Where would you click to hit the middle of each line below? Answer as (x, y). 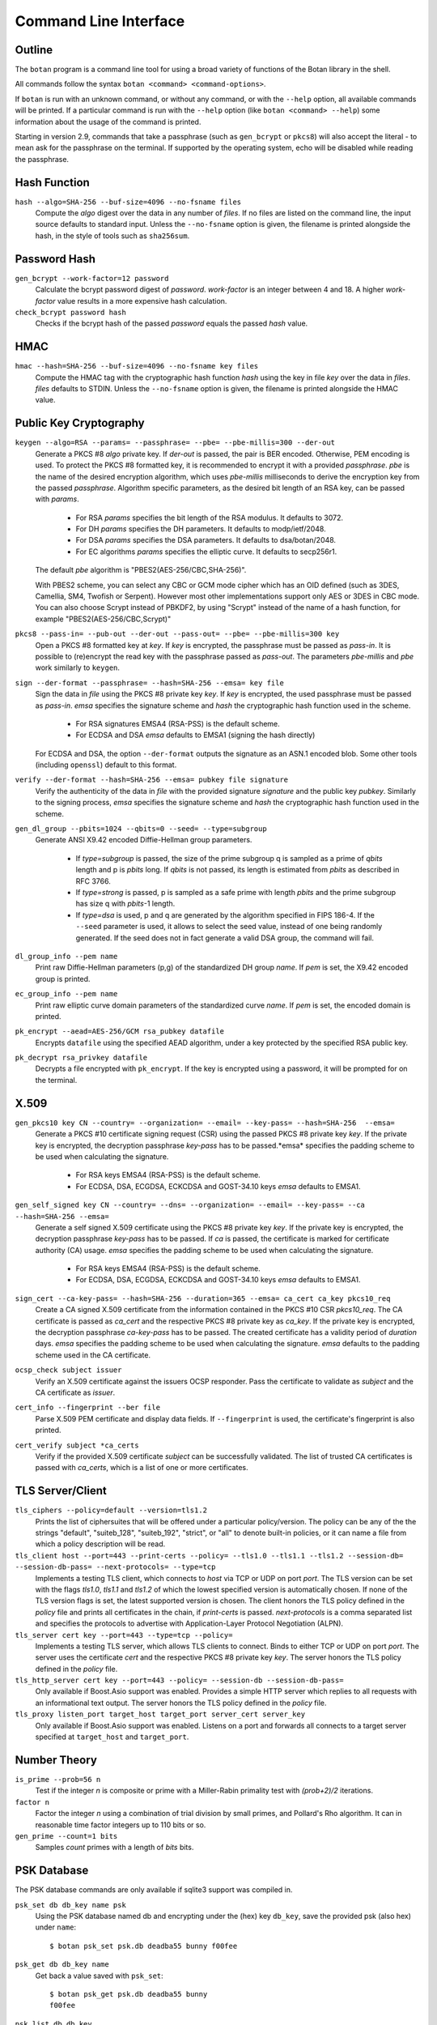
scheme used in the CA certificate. (93, 1355)
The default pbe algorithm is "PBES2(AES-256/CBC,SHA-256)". (141, 570)
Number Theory (56, 1760)
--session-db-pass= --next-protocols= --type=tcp (115, 1567)
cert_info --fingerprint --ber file (88, 1408)
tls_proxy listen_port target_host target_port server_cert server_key (160, 1714)
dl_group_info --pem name (66, 956)
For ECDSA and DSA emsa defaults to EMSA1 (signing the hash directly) (195, 735)
